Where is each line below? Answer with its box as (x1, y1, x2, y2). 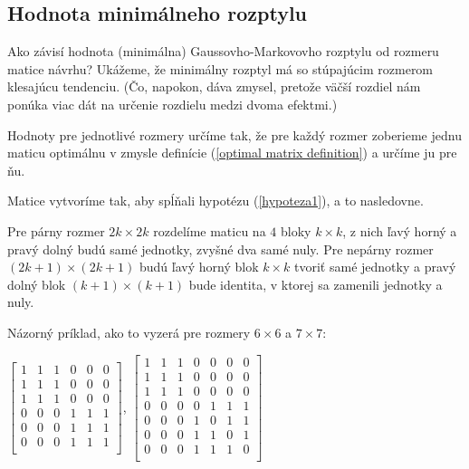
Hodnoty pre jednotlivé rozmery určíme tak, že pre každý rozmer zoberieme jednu (7, 125, 462, 144)
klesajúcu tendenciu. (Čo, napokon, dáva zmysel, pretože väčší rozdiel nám (7, 77, 421, 96)
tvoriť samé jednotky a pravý (294, 257, 456, 276)
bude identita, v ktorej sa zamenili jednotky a (188, 274, 443, 293)
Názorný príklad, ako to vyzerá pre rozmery (7, 322, 251, 341)
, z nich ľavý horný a (342, 221, 457, 240)
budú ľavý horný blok (139, 257, 259, 276)
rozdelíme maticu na (153, 221, 266, 240)
